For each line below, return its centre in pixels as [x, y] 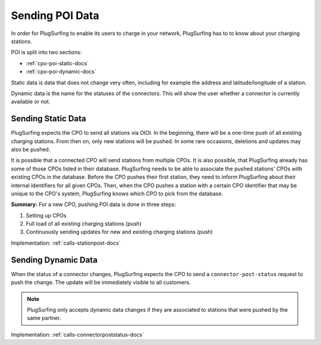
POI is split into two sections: [46, 52]
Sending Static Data [48, 119]
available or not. [31, 102]
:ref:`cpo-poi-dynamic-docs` [61, 72]
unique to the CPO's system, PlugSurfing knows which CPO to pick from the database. [117, 194]
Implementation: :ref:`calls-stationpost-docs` [66, 243]
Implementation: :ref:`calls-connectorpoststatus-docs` [78, 334]
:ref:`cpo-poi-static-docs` [57, 63]
